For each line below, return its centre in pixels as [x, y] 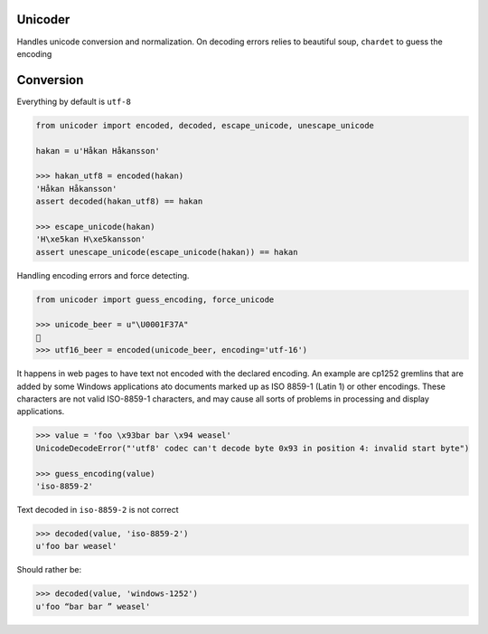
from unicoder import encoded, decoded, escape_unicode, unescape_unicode [205, 125]
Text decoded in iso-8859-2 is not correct [98, 509]
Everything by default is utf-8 [74, 101]
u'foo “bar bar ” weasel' [93, 606]
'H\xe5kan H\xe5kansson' [91, 239]
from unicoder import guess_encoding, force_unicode [155, 299]
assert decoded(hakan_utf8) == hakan [119, 202]
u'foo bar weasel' [76, 546]
